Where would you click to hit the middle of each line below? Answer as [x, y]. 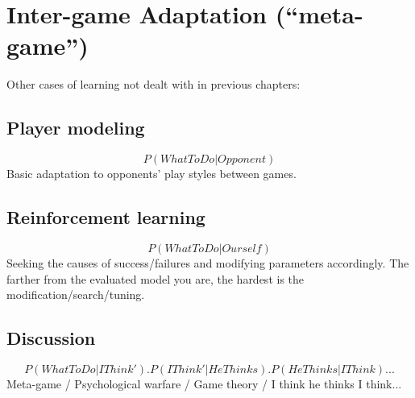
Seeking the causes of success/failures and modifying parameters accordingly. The [208, 262]
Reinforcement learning [106, 217]
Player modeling [76, 128]
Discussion [51, 338]
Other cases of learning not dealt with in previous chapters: [154, 84]
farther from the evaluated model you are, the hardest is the [156, 278]
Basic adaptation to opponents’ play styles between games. [151, 174]
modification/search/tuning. [76, 294]
